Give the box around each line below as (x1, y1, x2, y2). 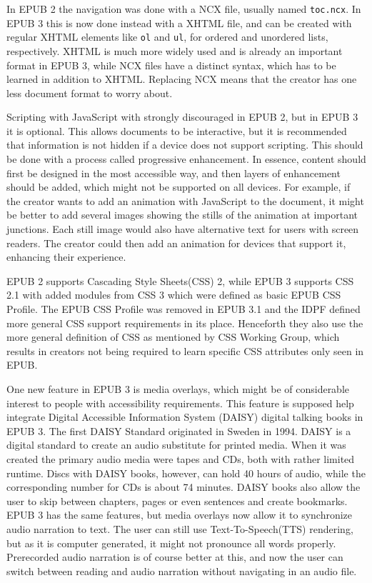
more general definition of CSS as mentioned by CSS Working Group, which (6, 329, 340, 344)
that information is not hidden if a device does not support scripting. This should (6, 137, 363, 152)
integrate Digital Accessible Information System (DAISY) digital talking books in (6, 409, 363, 424)
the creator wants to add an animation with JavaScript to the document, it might (6, 193, 364, 208)
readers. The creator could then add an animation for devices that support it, (6, 235, 346, 250)
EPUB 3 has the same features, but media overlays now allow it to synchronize (6, 507, 353, 522)
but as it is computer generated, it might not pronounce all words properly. (6, 535, 336, 550)
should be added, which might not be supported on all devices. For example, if (6, 179, 351, 194)
